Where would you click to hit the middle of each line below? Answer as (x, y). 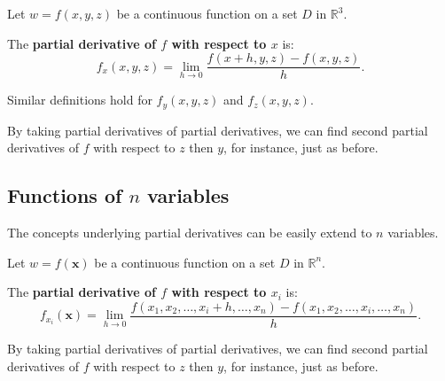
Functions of (65, 195)
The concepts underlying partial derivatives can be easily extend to (190, 233)
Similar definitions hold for (80, 100)
